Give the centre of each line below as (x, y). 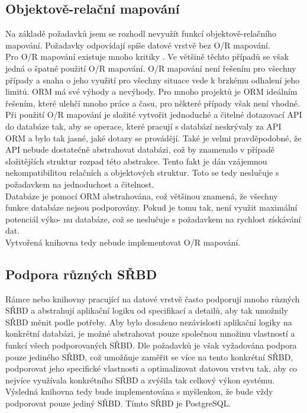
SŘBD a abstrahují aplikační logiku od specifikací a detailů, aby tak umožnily (147, 310)
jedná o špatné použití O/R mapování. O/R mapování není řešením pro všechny (151, 68)
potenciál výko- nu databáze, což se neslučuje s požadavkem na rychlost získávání (153, 219)
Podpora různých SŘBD (81, 274)
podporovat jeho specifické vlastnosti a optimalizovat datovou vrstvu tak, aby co (151, 368)
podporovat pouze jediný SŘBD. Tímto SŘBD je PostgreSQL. (118, 403)
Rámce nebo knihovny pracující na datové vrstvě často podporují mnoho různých (153, 299)
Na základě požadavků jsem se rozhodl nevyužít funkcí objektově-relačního (141, 33)
